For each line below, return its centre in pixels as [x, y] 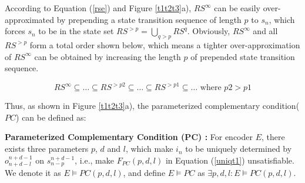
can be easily [237, 8]
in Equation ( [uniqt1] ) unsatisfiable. [230, 160]
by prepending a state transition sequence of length [149, 19]
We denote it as [33, 173]
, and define [144, 173]
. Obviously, [209, 31]
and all [265, 31]
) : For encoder [225, 137]
